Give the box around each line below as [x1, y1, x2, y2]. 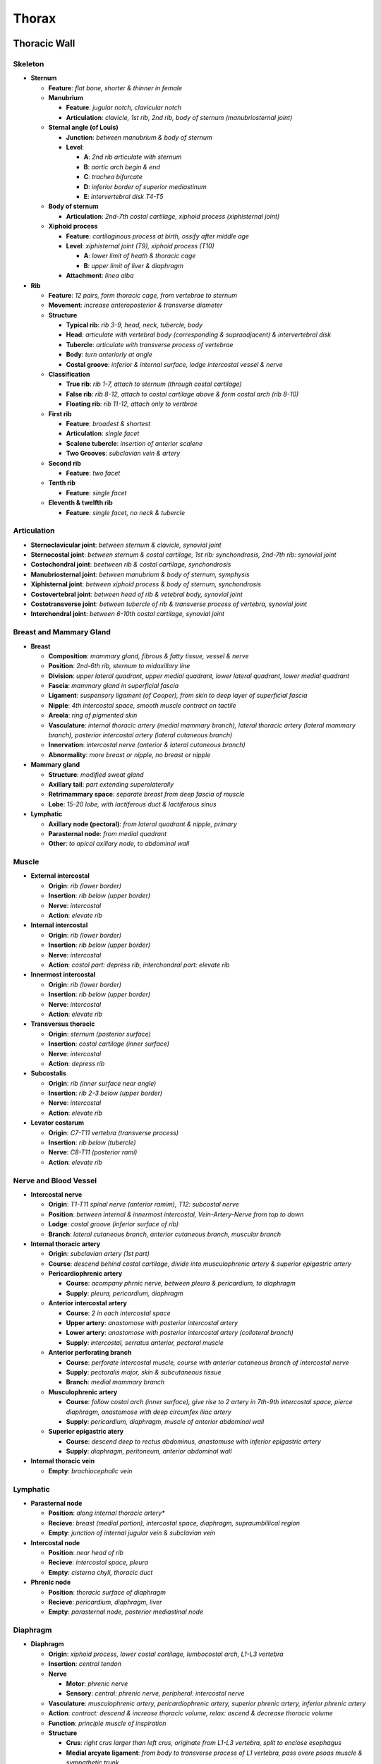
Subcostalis [30, 1069, 67, 1077]
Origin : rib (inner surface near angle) [48, 1079, 157, 1087]
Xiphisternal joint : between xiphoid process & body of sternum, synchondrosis [30, 580, 261, 588]
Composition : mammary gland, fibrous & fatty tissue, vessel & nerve [48, 651, 250, 660]
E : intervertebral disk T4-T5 [83, 193, 164, 200]
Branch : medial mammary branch [66, 1378, 165, 1387]
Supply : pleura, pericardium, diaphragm [66, 1288, 183, 1298]
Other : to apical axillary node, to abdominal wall [48, 840, 190, 848]
